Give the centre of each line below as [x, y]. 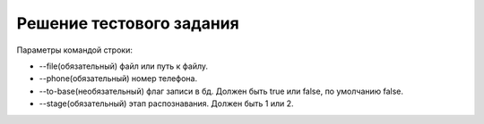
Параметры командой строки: [75, 50]
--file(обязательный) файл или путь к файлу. [124, 66]
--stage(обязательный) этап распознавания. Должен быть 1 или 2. [166, 103]
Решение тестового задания [128, 23]
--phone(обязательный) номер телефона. [118, 79]
